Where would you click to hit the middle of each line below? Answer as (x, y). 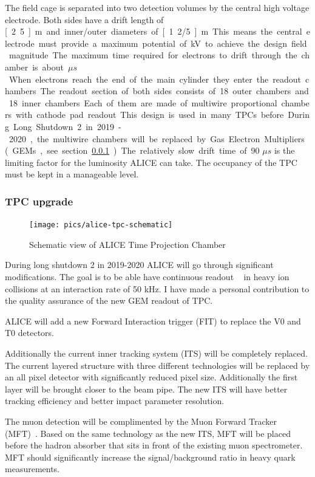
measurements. (32, 469)
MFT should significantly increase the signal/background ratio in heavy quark (150, 457)
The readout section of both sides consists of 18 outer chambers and (174, 91)
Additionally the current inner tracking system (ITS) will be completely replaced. (156, 353)
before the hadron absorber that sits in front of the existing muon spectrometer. (154, 445)
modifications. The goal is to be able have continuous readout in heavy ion (147, 276)
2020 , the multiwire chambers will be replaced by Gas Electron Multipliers (157, 138)
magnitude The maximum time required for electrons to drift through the (153, 55)
